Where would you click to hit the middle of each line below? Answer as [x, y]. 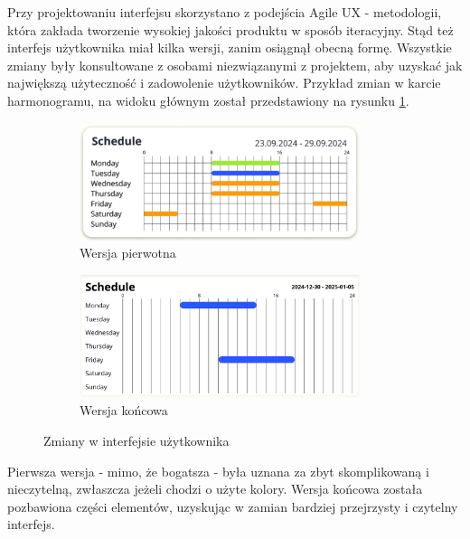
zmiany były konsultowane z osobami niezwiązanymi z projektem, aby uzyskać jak [235, 65]
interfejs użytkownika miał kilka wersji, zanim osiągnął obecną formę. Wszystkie [230, 47]
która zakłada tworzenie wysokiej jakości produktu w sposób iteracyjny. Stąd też [230, 29]
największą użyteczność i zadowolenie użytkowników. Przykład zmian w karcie [224, 83]
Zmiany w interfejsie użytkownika [136, 440]
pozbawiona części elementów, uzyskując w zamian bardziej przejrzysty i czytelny [233, 506]
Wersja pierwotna [128, 253]
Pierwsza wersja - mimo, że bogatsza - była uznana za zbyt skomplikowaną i [218, 471]
